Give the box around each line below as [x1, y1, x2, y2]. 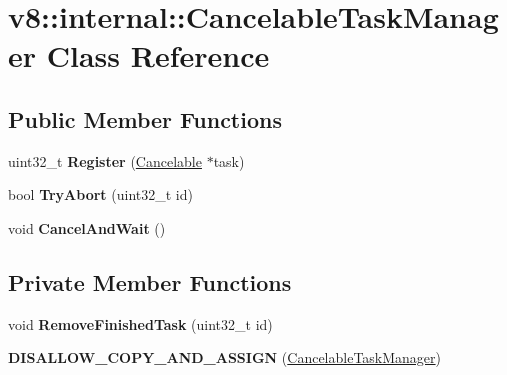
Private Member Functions [8, 266, 292, 297]
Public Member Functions [8, 103, 282, 134]
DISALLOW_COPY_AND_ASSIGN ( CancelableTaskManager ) [8, 347, 442, 368]
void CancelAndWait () [8, 217, 166, 238]
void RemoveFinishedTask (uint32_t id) [8, 313, 273, 334]
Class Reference [46, 35, 270, 76]
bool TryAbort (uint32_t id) [8, 184, 193, 205]
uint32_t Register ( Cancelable [8, 150, 202, 171]
